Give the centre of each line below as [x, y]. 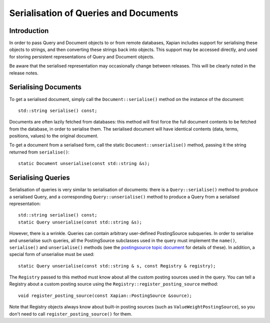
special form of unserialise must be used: [52, 254]
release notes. [24, 73]
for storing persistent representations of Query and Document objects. [82, 56]
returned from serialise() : [39, 152]
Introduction [29, 31]
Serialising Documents [45, 87]
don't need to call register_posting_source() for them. [71, 314]
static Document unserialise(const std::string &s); [84, 163]
